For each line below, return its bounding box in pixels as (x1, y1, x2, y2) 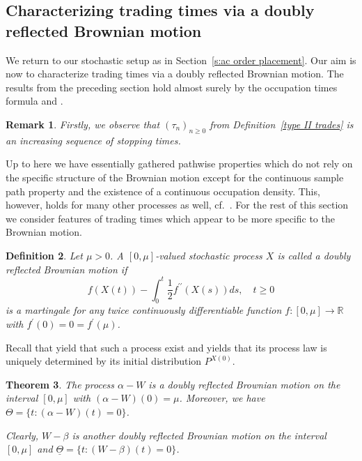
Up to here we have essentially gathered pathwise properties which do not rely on (6, 156, 353, 171)
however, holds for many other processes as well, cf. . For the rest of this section (6, 197, 349, 212)
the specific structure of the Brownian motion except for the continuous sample (6, 169, 344, 184)
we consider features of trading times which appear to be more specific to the (6, 211, 335, 225)
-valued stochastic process (155, 248, 262, 262)
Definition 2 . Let (6, 248, 83, 262)
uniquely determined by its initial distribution (6, 354, 202, 368)
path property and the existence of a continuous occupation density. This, (6, 183, 320, 198)
